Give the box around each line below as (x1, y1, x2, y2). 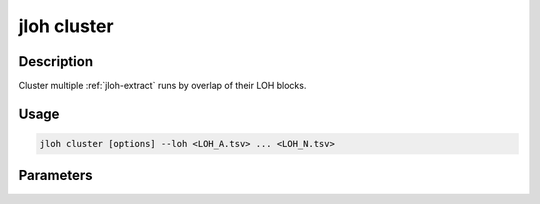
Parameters (18, 167, 93, 184)
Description (18, 53, 94, 70)
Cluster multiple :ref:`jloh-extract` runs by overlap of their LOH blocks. (18, 80, 307, 92)
